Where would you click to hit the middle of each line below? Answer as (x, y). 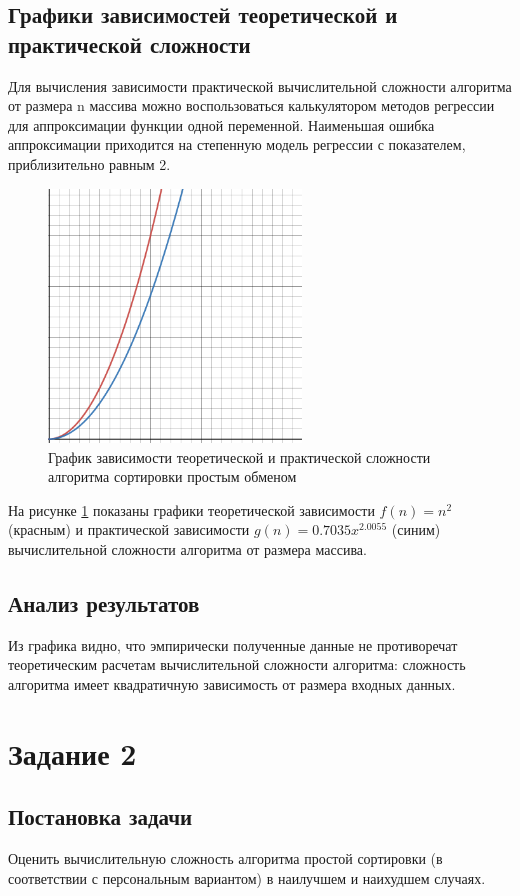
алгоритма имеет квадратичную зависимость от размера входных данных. (232, 683)
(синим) (416, 529)
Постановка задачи (100, 816)
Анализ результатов (104, 602)
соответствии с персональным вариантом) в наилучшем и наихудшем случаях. (247, 877)
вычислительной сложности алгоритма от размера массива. (187, 548)
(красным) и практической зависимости (129, 529)
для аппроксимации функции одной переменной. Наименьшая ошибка (221, 124)
